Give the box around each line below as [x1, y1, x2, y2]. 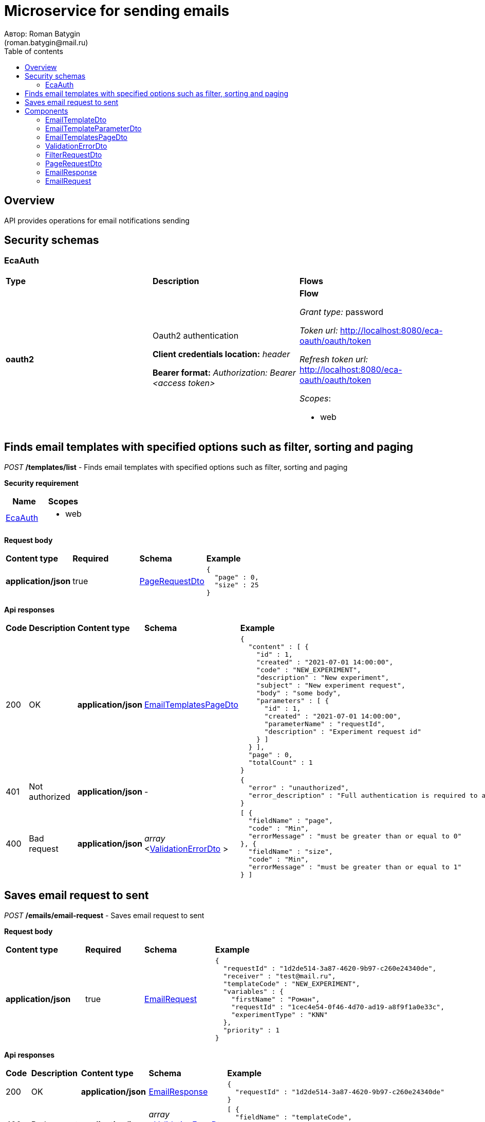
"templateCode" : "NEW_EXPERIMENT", [223, 979, 360, 988]
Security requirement [4, 478, 79, 487]
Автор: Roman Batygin [4, 29, 81, 38]
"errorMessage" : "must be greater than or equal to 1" [248, 863, 462, 871]
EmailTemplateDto [45, 115, 107, 124]
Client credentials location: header [152, 348, 290, 359]
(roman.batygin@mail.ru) [4, 38, 88, 47]
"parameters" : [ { [256, 696, 329, 705]
